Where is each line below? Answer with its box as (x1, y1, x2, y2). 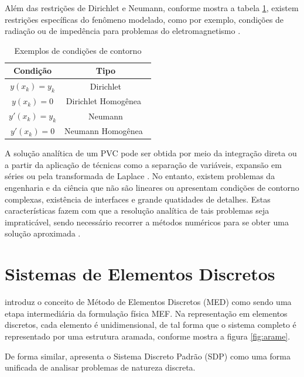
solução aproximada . (5, 227, 81, 239)
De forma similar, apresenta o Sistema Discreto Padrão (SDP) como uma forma (5, 349, 291, 362)
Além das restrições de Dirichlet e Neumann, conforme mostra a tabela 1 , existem (5, 2, 299, 13)
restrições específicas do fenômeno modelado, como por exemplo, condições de (5, 13, 284, 25)
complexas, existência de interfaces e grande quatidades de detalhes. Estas (5, 193, 271, 205)
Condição (13, 64, 52, 77)
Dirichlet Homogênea (66, 95, 141, 107)
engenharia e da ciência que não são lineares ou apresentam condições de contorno (5, 181, 299, 194)
